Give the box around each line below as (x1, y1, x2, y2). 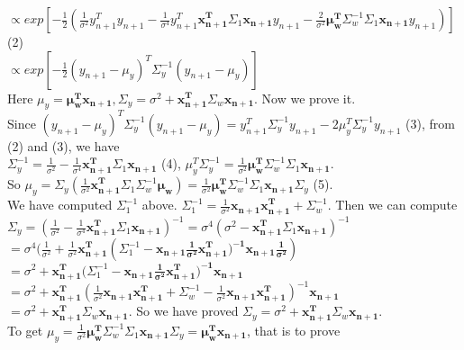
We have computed (7, 195, 113, 214)
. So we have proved (128, 301, 239, 320)
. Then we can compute (327, 195, 458, 214)
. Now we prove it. (254, 88, 356, 107)
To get (7, 320, 43, 339)
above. (141, 195, 177, 214)
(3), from (405, 113, 455, 132)
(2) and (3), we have (7, 136, 120, 155)
